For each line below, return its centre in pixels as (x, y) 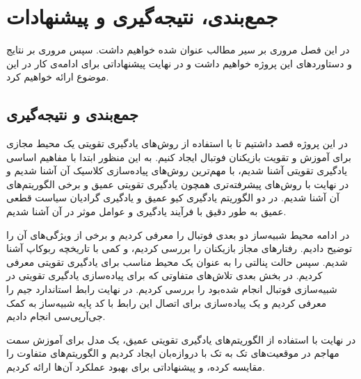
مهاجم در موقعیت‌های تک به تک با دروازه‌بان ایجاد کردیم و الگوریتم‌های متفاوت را (173, 353)
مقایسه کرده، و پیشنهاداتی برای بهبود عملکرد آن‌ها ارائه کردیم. (136, 367)
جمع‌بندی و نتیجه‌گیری (72, 114)
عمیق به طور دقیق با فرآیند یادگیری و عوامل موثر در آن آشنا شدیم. (146, 211)
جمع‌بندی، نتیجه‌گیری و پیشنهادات (142, 16)
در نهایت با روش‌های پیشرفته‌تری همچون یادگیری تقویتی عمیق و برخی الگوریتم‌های (178, 184)
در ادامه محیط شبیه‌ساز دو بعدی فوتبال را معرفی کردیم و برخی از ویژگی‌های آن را (178, 234)
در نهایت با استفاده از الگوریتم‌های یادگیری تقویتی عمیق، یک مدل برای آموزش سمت (181, 339)
